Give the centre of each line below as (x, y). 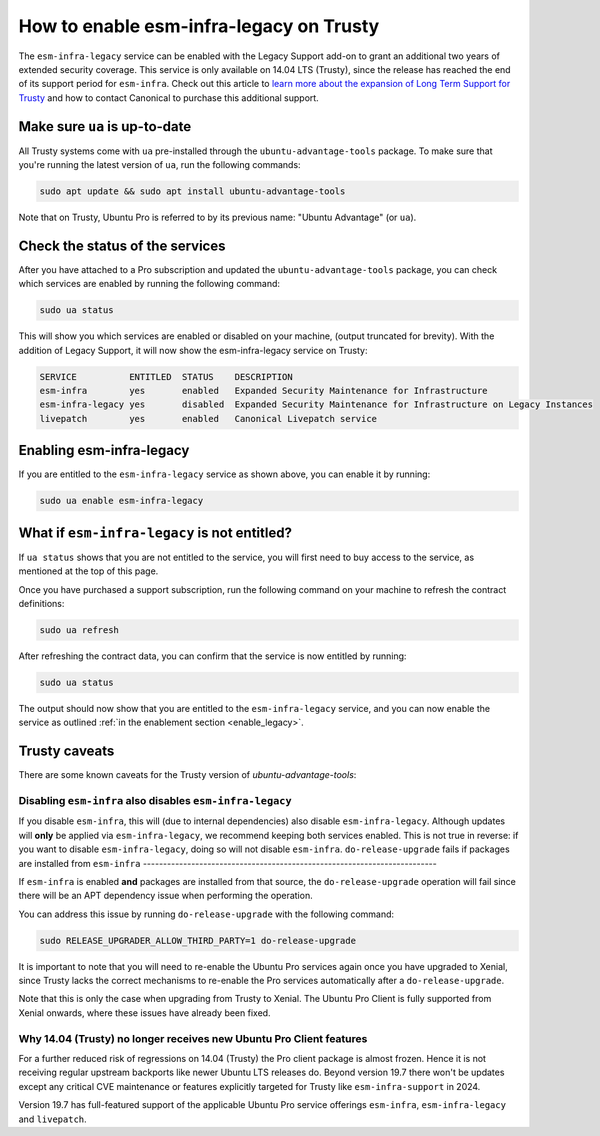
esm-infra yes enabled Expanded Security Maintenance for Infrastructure (264, 391)
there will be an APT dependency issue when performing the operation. (166, 896)
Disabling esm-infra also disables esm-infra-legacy (155, 800)
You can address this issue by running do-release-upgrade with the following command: (206, 914)
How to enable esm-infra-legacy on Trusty (199, 26)
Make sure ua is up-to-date (105, 126)
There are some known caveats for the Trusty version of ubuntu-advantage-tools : (187, 775)
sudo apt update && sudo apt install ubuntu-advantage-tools (192, 191)
